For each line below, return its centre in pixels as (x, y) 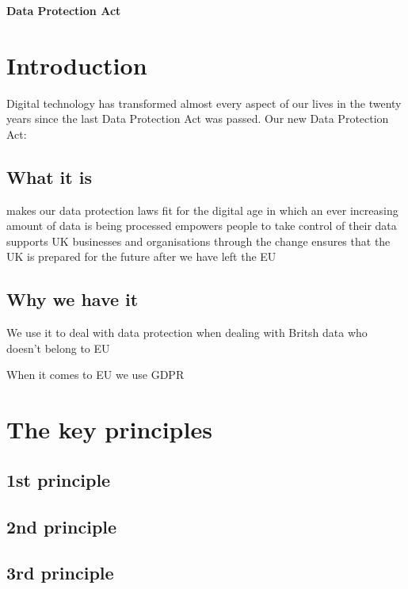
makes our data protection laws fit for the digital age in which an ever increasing (202, 210)
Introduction (77, 65)
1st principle (59, 479)
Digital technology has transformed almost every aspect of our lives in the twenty (204, 103)
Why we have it (72, 299)
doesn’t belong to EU (58, 348)
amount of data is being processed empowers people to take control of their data (202, 226)
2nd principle (62, 526)
